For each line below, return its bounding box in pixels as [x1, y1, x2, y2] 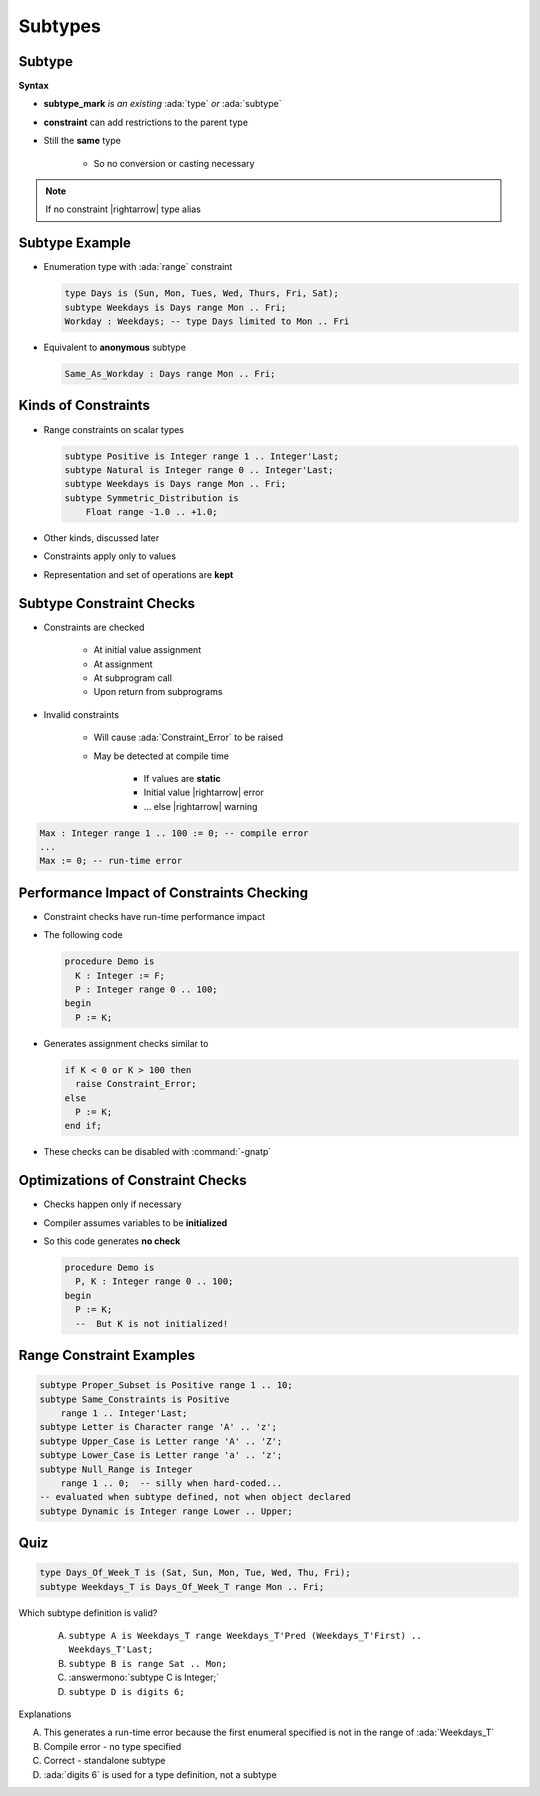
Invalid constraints [43, 708, 120, 720]
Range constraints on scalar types [43, 423, 185, 435]
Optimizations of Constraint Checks [18, 1172, 247, 1189]
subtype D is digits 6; [68, 1686, 185, 1697]
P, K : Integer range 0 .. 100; [75, 1276, 234, 1287]
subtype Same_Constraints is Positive [39, 1393, 230, 1405]
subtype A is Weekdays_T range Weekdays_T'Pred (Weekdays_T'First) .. [68, 1630, 422, 1642]
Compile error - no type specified [43, 1740, 182, 1752]
